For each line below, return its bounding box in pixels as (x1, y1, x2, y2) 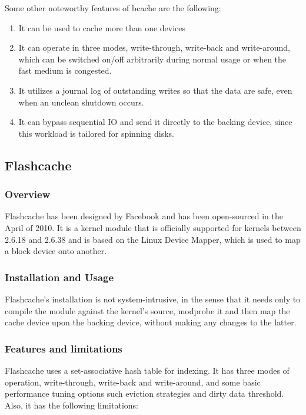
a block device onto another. (5, 245, 107, 257)
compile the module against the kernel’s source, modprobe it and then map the (5, 304, 290, 317)
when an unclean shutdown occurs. (18, 95, 144, 108)
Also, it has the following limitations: (5, 398, 138, 411)
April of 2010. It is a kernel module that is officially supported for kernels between (5, 221, 301, 233)
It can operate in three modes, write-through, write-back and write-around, (18, 41, 290, 54)
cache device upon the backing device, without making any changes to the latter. (5, 316, 297, 328)
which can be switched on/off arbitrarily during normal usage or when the (18, 52, 287, 65)
